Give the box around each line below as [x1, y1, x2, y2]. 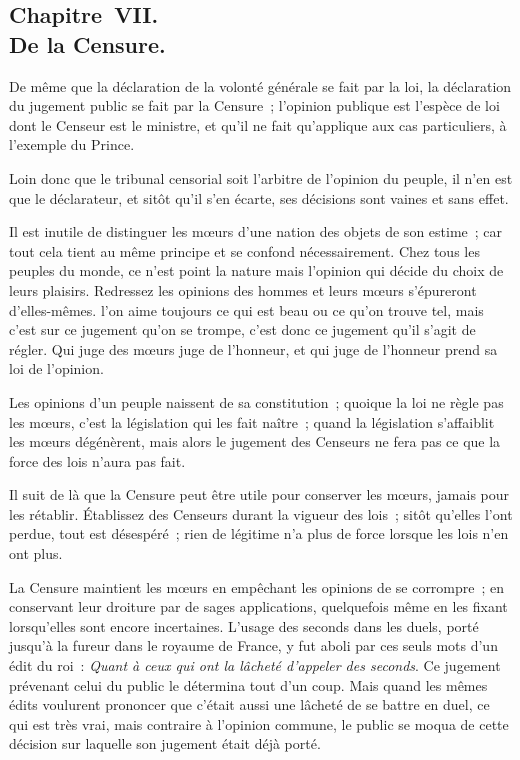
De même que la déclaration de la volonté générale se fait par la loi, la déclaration [9, 75, 512, 96]
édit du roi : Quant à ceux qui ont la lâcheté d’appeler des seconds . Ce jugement [9, 655, 501, 676]
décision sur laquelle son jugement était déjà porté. [9, 733, 321, 754]
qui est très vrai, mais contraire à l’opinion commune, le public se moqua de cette [9, 713, 509, 734]
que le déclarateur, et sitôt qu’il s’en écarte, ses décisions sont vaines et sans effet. [9, 187, 509, 208]
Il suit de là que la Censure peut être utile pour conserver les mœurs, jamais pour [9, 484, 510, 505]
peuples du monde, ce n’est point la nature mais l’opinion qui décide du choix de [9, 260, 504, 281]
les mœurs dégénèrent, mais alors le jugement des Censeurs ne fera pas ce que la [9, 431, 501, 452]
